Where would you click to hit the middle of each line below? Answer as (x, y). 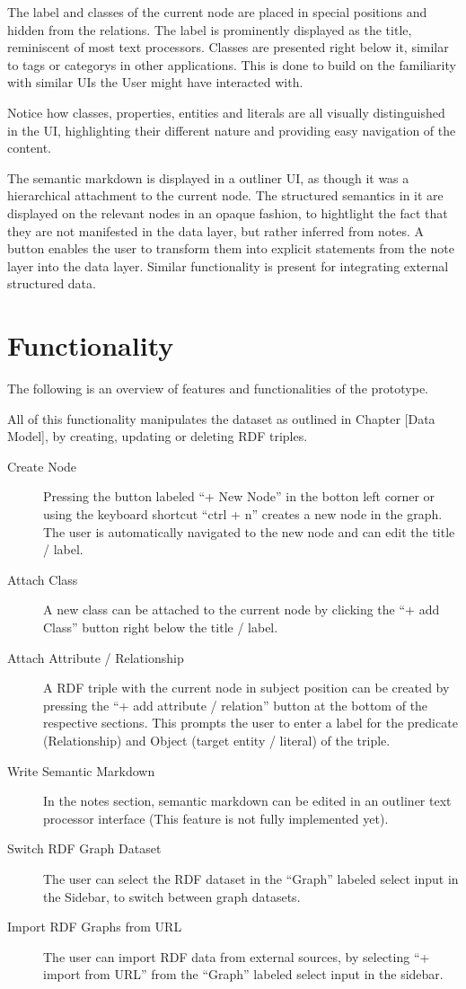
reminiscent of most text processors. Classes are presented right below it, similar (228, 47)
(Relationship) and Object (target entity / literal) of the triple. (217, 740)
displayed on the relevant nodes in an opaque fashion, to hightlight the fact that (228, 212)
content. (29, 148)
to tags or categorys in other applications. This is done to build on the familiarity (232, 64)
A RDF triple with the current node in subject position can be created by (246, 688)
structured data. (52, 283)
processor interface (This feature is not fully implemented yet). (216, 818)
